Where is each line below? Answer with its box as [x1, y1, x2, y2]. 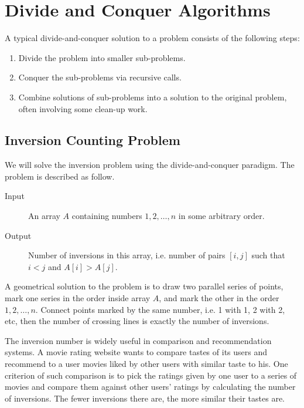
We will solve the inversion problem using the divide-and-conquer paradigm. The [5, 159, 295, 171]
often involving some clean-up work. [18, 102, 148, 114]
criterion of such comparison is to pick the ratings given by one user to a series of [5, 369, 297, 381]
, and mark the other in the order [159, 292, 279, 304]
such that [251, 249, 285, 261]
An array [28, 210, 60, 222]
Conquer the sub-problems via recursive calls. [18, 71, 182, 83]
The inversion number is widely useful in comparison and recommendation [5, 334, 272, 346]
